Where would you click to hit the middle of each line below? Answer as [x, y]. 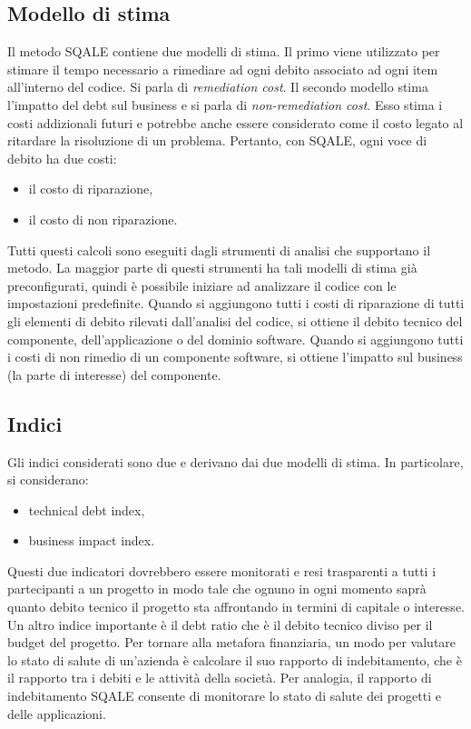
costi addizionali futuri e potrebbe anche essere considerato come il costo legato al [235, 122]
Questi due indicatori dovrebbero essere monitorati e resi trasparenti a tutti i [222, 570]
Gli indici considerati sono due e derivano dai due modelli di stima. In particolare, [235, 461]
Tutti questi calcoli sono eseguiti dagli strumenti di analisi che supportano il [219, 250]
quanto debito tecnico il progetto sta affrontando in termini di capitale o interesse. [236, 607]
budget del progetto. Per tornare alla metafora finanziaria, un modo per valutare [232, 642]
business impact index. [92, 540]
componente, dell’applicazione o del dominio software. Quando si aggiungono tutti [235, 339]
